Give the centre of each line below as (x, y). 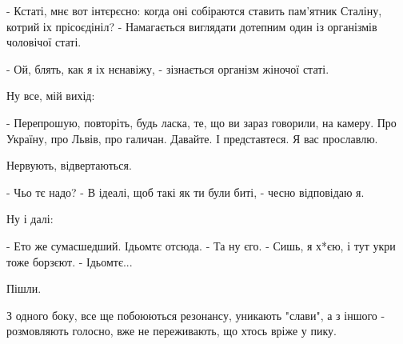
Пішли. (24, 288)
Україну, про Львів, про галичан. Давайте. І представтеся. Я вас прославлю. (192, 138)
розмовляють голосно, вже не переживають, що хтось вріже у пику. (172, 331)
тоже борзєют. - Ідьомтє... (70, 261)
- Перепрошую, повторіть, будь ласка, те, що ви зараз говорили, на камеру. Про (201, 122)
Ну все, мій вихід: (51, 96)
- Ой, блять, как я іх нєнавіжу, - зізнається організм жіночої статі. (168, 68)
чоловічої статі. (44, 42)
